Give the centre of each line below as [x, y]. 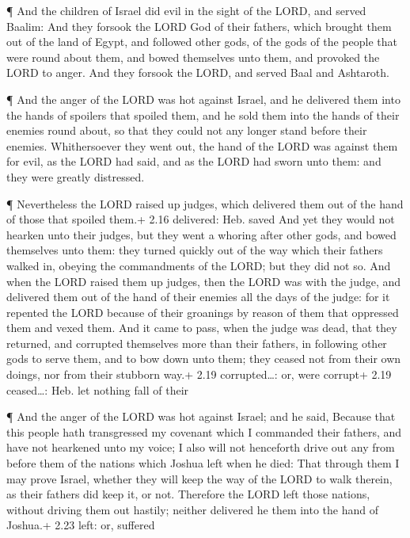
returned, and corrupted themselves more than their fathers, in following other [197, 343]
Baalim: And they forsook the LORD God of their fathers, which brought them [199, 26]
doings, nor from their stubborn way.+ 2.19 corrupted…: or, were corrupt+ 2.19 [199, 374]
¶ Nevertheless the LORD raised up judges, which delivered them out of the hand [205, 203]
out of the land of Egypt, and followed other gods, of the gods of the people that [202, 42]
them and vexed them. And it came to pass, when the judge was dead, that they [202, 328]
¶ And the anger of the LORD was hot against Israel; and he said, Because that [201, 416]
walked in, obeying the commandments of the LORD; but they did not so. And [199, 265]
